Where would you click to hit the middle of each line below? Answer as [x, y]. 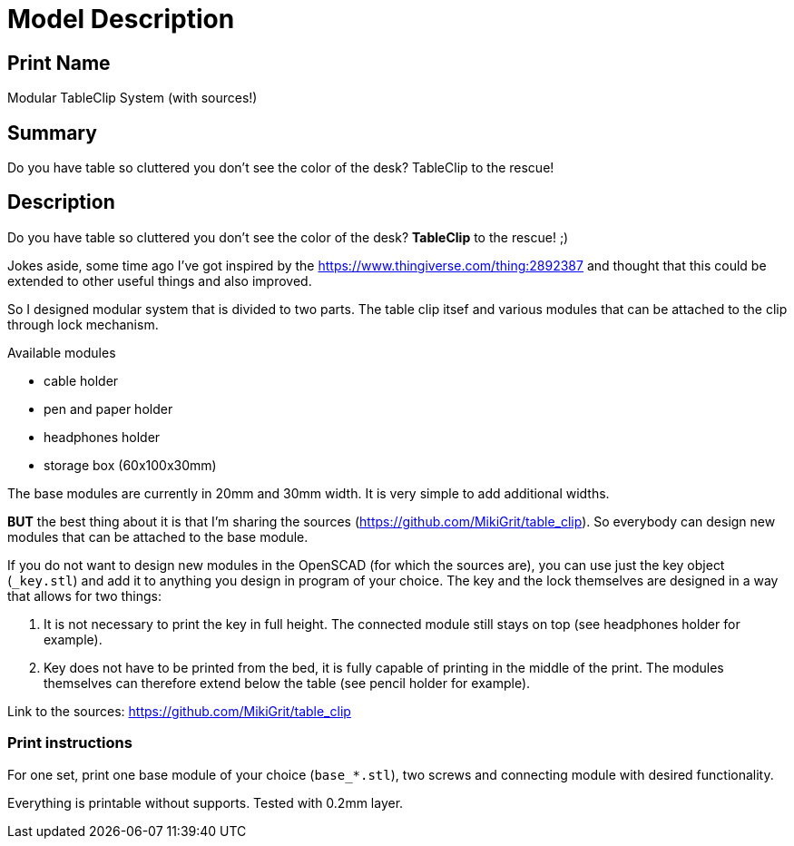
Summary [52, 133]
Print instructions [70, 743]
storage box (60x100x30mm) [130, 465]
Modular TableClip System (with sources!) [132, 98]
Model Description [121, 19]
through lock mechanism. [83, 324]
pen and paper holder [108, 408]
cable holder [81, 380]
